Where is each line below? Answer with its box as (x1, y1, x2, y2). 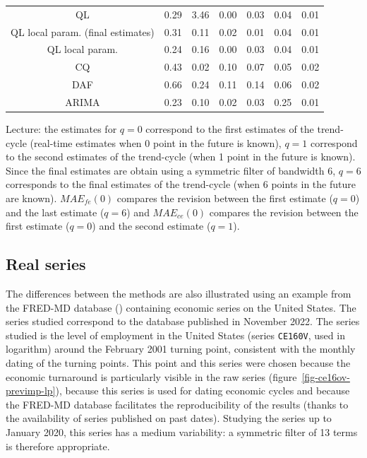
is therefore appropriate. (6, 438, 110, 453)
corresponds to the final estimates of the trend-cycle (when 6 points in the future (6, 177, 356, 192)
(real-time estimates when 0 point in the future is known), (30, 135, 282, 150)
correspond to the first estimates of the (145, 122, 314, 136)
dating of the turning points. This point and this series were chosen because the (6, 356, 351, 370)
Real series (6, 253, 86, 275)
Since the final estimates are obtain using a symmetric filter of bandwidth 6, (6, 163, 336, 177)
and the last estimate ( (6, 204, 104, 219)
